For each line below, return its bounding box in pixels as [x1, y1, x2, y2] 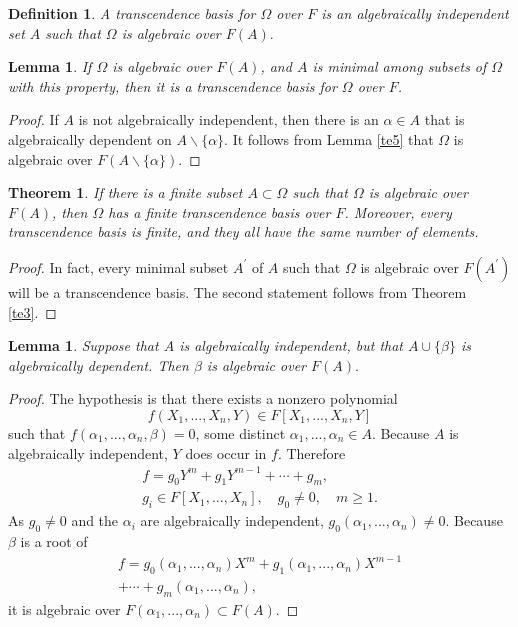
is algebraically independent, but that [179, 335, 403, 356]
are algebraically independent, [140, 510, 324, 531]
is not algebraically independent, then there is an [78, 109, 379, 130]
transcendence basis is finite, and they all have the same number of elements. [8, 221, 479, 242]
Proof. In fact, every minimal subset [8, 256, 229, 277]
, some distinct [195, 422, 286, 443]
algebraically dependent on [8, 128, 172, 149]
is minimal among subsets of [312, 56, 487, 77]
